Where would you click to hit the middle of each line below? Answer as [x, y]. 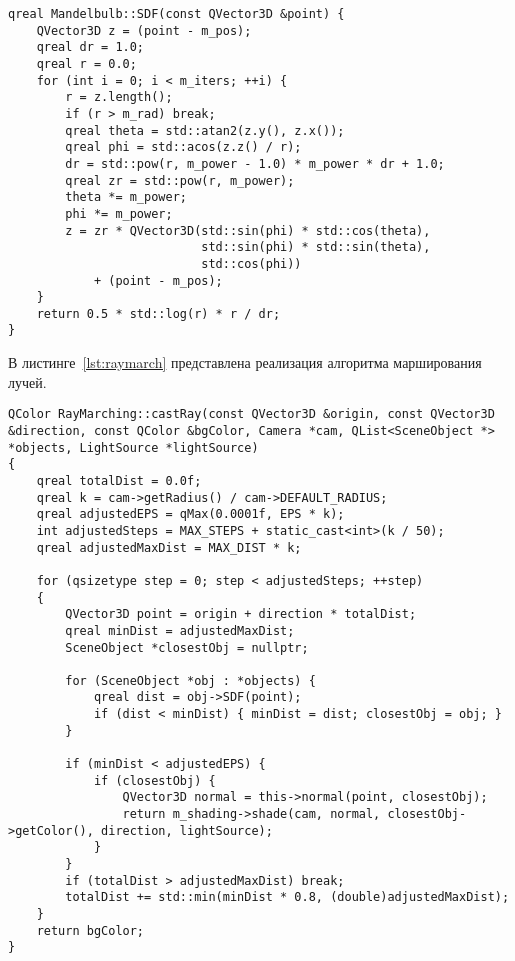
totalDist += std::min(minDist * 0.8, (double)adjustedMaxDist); [287, 897]
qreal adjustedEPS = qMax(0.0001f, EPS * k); [190, 514]
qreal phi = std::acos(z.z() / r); [183, 147]
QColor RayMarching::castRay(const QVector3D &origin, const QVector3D [251, 414]
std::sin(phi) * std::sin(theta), [316, 247]
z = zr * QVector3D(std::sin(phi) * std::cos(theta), [248, 230]
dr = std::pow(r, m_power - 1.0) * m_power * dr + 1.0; [255, 163]
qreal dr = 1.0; [90, 47]
